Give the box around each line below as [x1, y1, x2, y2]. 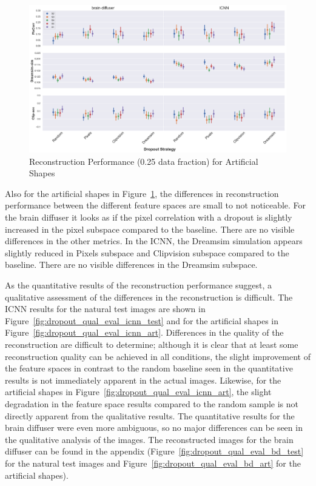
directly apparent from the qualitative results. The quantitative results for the [5, 409, 295, 422]
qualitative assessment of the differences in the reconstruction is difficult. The [5, 290, 293, 303]
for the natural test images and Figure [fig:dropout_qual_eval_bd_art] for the [5, 456, 301, 469]
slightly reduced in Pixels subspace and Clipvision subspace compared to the [5, 246, 289, 259]
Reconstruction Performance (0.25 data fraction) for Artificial [29, 155, 258, 167]
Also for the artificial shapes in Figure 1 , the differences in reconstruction [5, 187, 279, 199]
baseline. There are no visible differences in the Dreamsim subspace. [5, 258, 258, 271]
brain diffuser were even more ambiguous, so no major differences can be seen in [5, 421, 303, 434]
